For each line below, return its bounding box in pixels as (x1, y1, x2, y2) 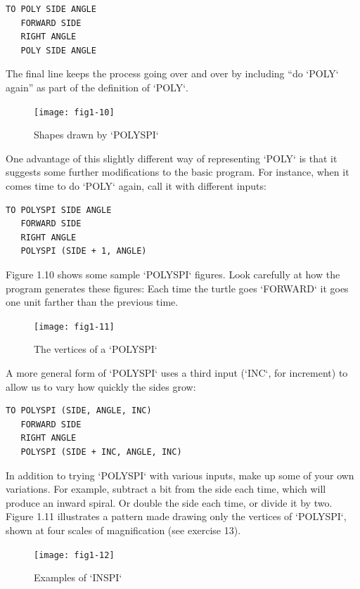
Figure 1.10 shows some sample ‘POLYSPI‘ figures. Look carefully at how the (6, 266, 340, 281)
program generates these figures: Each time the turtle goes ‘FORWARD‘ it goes (6, 280, 349, 295)
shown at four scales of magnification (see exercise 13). (6, 522, 241, 537)
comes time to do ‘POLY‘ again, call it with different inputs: (6, 179, 266, 193)
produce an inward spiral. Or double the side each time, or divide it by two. (6, 495, 333, 510)
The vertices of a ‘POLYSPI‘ (34, 342, 157, 356)
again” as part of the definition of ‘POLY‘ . (6, 79, 188, 94)
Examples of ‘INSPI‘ (34, 570, 122, 585)
